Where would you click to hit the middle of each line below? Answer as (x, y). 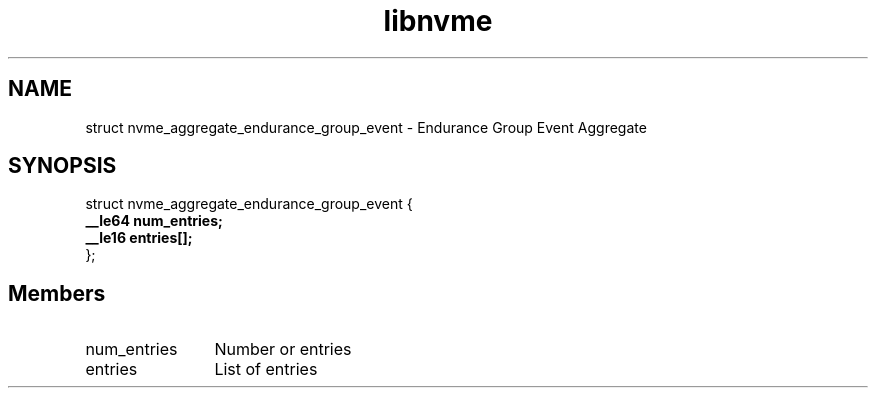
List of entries (266, 369)
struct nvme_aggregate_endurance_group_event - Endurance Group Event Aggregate (366, 127)
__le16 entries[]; (139, 238)
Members (57, 293)
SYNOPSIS (62, 166)
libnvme (438, 21)
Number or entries (283, 349)
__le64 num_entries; (154, 221)
